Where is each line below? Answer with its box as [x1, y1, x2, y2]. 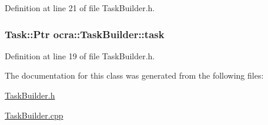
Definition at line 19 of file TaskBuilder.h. [5, 49, 155, 62]
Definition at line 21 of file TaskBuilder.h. [5, 2, 155, 13]
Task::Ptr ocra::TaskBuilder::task [5, 26, 165, 41]
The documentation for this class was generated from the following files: [5, 69, 264, 82]
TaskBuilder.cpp [5, 109, 63, 121]
